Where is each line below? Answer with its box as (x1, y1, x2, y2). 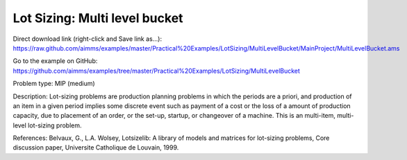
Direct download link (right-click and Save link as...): (13, 35, 163, 43)
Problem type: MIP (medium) (13, 80, 95, 88)
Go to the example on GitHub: (13, 57, 98, 65)
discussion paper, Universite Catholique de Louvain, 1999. (13, 143, 179, 152)
